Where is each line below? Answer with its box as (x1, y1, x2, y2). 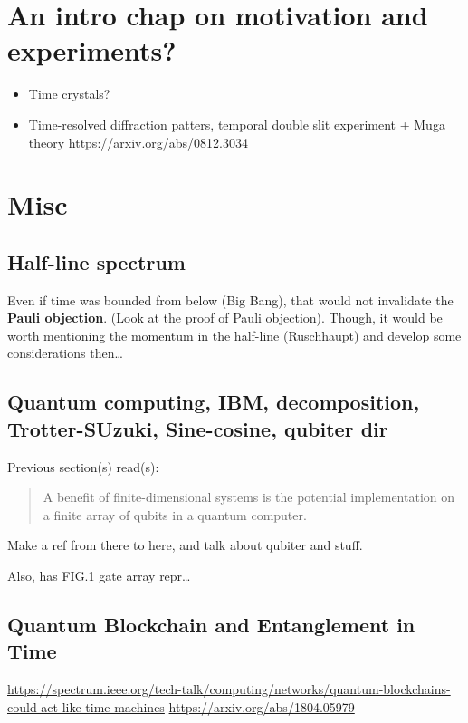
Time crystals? (28, 84, 110, 103)
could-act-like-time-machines (7, 697, 165, 716)
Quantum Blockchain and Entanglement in (7, 611, 415, 638)
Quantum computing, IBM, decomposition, (7, 388, 420, 416)
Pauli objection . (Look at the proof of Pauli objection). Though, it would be (7, 308, 443, 327)
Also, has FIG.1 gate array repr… (7, 566, 191, 585)
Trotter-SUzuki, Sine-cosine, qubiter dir (7, 414, 388, 442)
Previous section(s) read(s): (7, 457, 159, 476)
